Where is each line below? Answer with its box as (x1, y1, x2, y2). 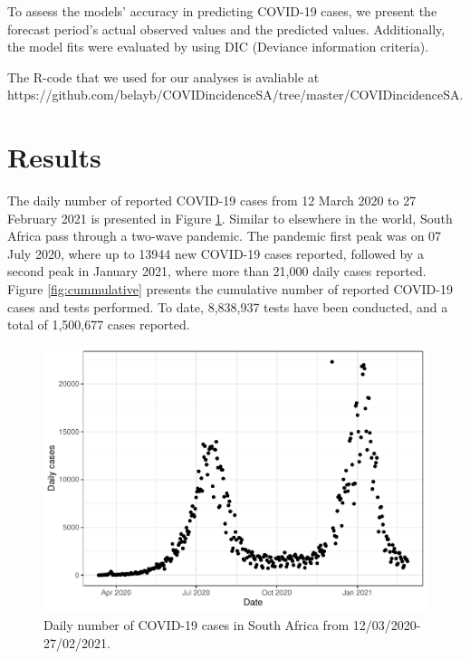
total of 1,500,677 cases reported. (7, 315, 190, 334)
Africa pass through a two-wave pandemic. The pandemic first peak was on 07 (7, 226, 442, 245)
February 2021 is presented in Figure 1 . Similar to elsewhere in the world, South (7, 208, 453, 227)
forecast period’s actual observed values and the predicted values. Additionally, (7, 19, 446, 38)
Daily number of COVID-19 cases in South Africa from (43, 615, 350, 634)
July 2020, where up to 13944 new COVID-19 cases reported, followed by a (7, 244, 424, 263)
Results (7, 138, 101, 176)
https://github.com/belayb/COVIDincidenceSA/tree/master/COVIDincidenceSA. (7, 85, 464, 104)
